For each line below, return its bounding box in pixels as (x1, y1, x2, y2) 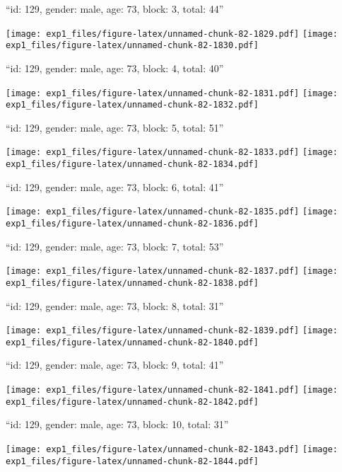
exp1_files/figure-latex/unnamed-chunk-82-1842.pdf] (6, 396, 259, 407)
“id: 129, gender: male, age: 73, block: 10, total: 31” (6, 417, 229, 432)
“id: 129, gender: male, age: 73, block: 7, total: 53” (6, 238, 224, 253)
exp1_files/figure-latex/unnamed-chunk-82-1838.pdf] (6, 277, 259, 288)
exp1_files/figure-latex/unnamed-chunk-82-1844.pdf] (6, 456, 259, 466)
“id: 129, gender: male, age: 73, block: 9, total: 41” (6, 357, 224, 372)
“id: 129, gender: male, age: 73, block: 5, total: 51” (6, 120, 224, 134)
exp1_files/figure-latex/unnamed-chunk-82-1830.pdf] (6, 40, 259, 51)
